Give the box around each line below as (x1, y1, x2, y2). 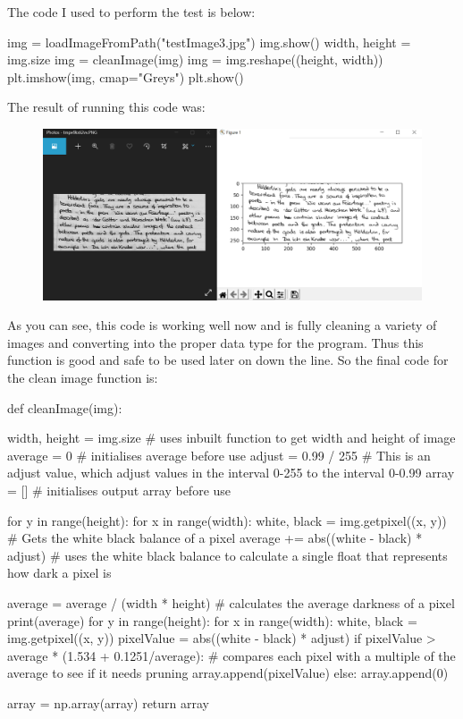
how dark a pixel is (7, 563, 112, 582)
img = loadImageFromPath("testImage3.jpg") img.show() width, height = (7, 32, 411, 51)
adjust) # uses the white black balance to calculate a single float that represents (7, 546, 448, 564)
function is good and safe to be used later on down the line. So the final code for (7, 351, 449, 369)
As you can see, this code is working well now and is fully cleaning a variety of (7, 316, 437, 334)
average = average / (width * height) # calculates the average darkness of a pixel (7, 593, 455, 612)
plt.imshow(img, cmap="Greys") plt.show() (7, 67, 244, 86)
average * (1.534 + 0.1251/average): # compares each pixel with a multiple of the (7, 646, 456, 664)
